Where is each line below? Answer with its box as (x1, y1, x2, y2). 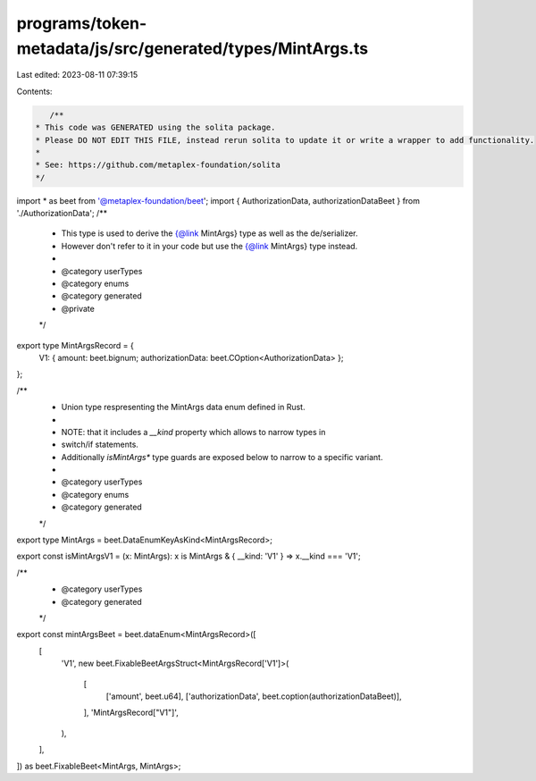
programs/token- (16, 13, 147, 33)
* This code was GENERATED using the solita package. (35, 122, 276, 133)
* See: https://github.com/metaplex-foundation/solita (35, 160, 281, 170)
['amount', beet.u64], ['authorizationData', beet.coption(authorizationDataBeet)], (105, 691, 402, 701)
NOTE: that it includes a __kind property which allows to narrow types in (61, 426, 326, 437)
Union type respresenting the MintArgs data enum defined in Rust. (61, 402, 306, 413)
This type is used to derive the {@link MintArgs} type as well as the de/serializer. (61, 228, 358, 239)
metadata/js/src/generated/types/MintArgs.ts (16, 38, 369, 58)
